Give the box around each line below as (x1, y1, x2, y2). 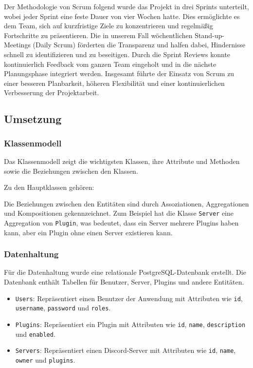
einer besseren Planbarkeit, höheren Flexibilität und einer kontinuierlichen (4, 78, 225, 88)
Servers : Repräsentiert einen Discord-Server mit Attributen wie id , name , (15, 345, 236, 355)
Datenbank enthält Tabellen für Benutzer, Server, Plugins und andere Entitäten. (4, 277, 244, 287)
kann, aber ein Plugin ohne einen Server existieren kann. (4, 227, 173, 237)
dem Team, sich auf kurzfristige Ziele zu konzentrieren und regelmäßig (4, 20, 213, 31)
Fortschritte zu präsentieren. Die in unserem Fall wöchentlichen (4, 30, 193, 40)
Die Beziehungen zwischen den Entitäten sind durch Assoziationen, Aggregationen (4, 198, 249, 208)
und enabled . (15, 328, 55, 339)
